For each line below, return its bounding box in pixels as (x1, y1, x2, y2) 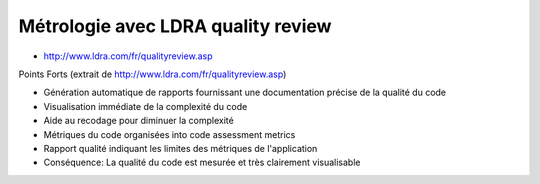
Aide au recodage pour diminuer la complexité (43, 115, 234, 127)
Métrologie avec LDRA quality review (18, 15, 332, 37)
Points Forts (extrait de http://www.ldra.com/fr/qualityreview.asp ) (18, 68, 287, 80)
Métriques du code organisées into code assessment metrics (43, 128, 296, 140)
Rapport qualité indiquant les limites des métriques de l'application (43, 142, 318, 154)
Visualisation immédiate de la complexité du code (43, 100, 248, 112)
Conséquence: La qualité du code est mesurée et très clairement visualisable (43, 156, 361, 169)
